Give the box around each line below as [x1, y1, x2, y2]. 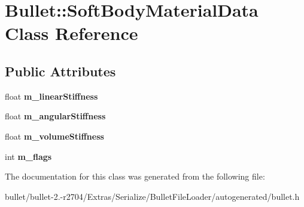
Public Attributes [5, 61, 116, 80]
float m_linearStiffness [5, 89, 98, 102]
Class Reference [5, 21, 138, 45]
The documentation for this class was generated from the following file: [5, 170, 265, 183]
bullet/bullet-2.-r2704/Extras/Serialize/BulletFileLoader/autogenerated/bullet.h [5, 190, 300, 202]
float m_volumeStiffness [5, 129, 104, 142]
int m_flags [5, 150, 52, 162]
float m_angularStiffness [5, 110, 106, 122]
